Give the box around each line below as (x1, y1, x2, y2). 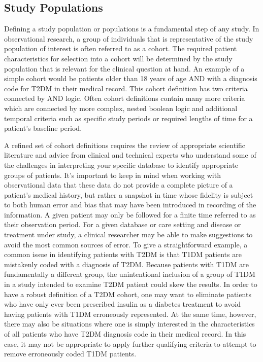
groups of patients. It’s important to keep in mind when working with (4, 169, 221, 180)
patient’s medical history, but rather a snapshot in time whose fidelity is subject (4, 189, 253, 200)
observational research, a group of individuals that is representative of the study (4, 33, 253, 44)
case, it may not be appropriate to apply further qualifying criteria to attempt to (4, 338, 256, 349)
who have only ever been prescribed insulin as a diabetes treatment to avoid (4, 299, 241, 309)
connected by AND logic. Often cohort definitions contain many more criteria (4, 93, 245, 103)
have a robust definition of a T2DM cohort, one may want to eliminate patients (4, 288, 251, 299)
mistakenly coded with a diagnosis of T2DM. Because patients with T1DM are (4, 259, 249, 269)
